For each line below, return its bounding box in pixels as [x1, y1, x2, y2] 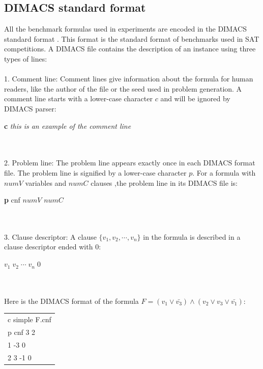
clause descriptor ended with [4, 241, 93, 252]
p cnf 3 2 [8, 327, 36, 337]
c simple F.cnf [8, 314, 51, 325]
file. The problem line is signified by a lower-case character [4, 167, 187, 178]
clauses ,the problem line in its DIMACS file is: [91, 177, 238, 188]
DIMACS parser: [4, 103, 56, 113]
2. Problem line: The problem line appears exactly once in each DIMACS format [4, 157, 255, 168]
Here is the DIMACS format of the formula [4, 295, 139, 306]
